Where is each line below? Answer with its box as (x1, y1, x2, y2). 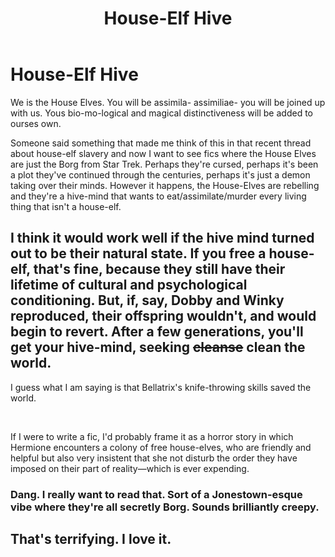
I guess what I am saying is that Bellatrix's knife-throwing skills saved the (10, 381, 312, 393)
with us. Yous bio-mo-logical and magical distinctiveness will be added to (10, 107, 313, 119)
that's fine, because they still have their (33, 261, 286, 278)
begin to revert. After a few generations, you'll (10, 323, 304, 341)
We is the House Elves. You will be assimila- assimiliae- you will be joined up (10, 96, 326, 108)
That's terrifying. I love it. (10, 531, 172, 548)
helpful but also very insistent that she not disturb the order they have (10, 452, 298, 464)
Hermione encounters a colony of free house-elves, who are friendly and (10, 441, 312, 453)
